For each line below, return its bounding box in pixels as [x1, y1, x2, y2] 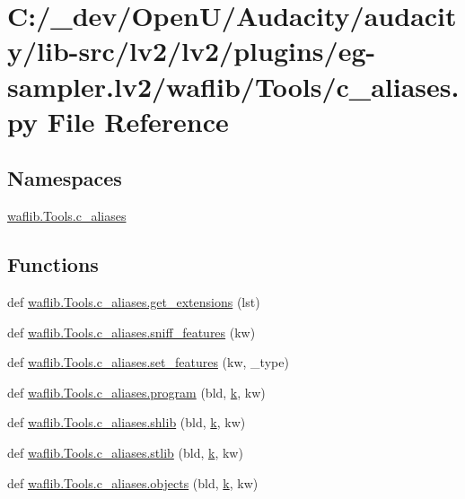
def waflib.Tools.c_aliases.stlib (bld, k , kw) [7, 442, 243, 461]
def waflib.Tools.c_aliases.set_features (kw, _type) [7, 353, 289, 372]
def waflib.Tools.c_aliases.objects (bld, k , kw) [7, 473, 259, 492]
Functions [7, 250, 99, 278]
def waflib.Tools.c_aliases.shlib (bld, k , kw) [7, 413, 246, 432]
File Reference [47, 102, 229, 139]
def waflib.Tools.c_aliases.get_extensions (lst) [7, 292, 260, 311]
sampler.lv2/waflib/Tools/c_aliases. [7, 67, 460, 104]
